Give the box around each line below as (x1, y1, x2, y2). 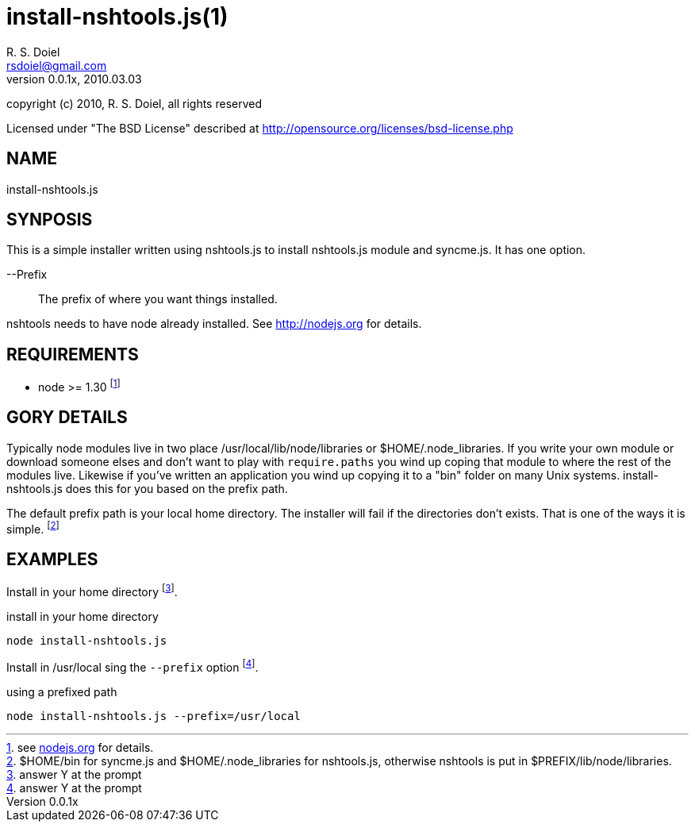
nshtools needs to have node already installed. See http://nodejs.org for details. (6, 317, 422, 331)
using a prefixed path (6, 684, 117, 699)
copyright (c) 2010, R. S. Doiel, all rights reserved (6, 96, 263, 110)
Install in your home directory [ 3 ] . (6, 583, 178, 599)
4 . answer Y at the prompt (6, 780, 142, 795)
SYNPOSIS (6, 210, 93, 230)
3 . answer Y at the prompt (6, 767, 142, 781)
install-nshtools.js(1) (6, 3, 228, 30)
